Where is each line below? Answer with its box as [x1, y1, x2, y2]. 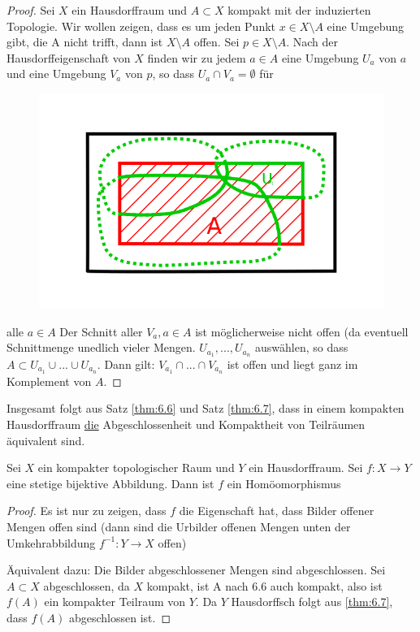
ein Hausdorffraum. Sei [249, 459, 363, 476]
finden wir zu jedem [147, 49, 246, 66]
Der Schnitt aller [59, 322, 143, 340]
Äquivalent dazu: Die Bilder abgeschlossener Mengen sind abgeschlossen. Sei [6, 561, 386, 578]
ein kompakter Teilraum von [44, 593, 186, 610]
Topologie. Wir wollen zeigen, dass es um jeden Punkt [6, 17, 276, 34]
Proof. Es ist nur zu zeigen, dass [6, 502, 167, 519]
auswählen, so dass [254, 339, 349, 356]
